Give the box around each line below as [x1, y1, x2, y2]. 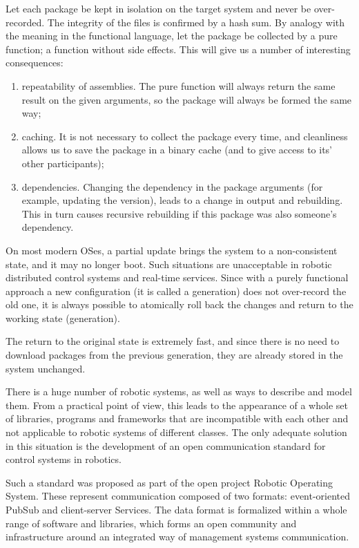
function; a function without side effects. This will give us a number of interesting [6, 41, 351, 56]
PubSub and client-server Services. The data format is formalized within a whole [6, 502, 347, 516]
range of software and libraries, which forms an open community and [6, 516, 297, 530]
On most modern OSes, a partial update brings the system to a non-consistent [6, 243, 338, 257]
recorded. [6, 15, 45, 29]
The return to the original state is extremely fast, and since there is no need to [6, 334, 340, 348]
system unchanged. [6, 361, 86, 375]
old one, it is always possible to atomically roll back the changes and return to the [6, 297, 353, 312]
